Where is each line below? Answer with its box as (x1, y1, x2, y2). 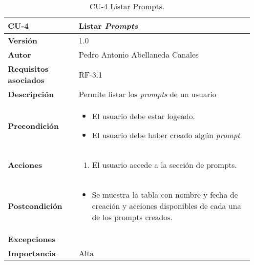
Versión (8, 35, 38, 46)
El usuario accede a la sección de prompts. (92, 159, 237, 170)
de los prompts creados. (92, 211, 173, 223)
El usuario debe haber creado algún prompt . (92, 129, 242, 141)
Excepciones (8, 233, 56, 245)
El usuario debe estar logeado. (92, 110, 195, 122)
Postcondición (8, 200, 63, 211)
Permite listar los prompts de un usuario (79, 88, 216, 100)
